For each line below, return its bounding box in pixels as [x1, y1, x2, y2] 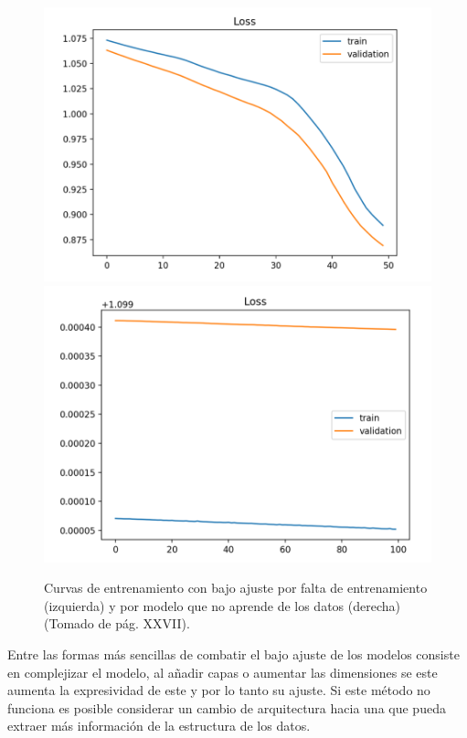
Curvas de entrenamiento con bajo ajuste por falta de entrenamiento [44, 578, 428, 597]
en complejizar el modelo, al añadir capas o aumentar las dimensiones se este [7, 662, 438, 681]
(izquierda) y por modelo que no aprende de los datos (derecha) [44, 596, 400, 615]
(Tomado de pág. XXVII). [44, 614, 190, 633]
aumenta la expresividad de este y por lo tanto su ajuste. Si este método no [7, 680, 430, 700]
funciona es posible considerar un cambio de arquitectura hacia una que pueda [7, 698, 446, 717]
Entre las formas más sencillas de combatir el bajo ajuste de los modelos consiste [7, 644, 460, 663]
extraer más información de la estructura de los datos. [7, 716, 311, 735]
